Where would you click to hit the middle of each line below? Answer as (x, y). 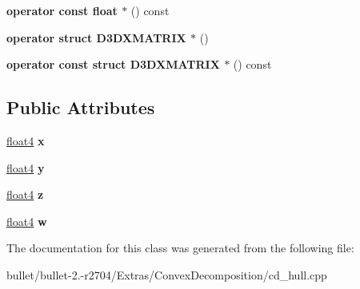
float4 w (27, 221)
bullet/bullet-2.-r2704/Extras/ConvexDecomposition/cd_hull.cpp (167, 274)
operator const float (62, 10)
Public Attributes (81, 107)
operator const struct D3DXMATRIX (113, 64)
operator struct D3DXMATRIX (96, 37)
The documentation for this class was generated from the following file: (180, 248)
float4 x (26, 140)
